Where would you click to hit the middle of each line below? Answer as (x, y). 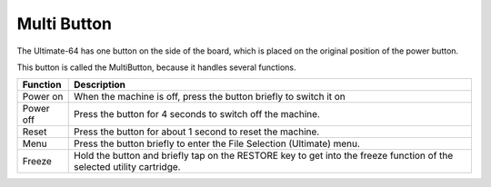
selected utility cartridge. (127, 167)
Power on (43, 97)
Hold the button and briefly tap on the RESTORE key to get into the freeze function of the (264, 156)
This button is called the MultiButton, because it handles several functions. (156, 67)
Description (100, 84)
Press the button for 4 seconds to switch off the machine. (197, 114)
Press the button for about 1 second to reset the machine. (197, 132)
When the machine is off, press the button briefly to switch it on (210, 97)
